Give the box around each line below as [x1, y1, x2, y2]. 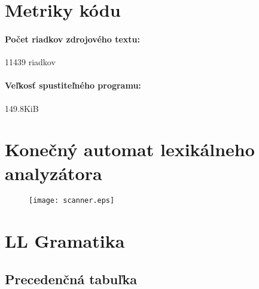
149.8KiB [5, 102, 39, 114]
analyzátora [5, 160, 102, 185]
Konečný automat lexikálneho [5, 137, 255, 162]
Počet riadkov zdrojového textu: [5, 32, 140, 45]
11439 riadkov [5, 56, 56, 68]
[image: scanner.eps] [29, 196, 115, 205]
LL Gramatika [5, 229, 125, 253]
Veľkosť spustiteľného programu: [5, 79, 141, 92]
